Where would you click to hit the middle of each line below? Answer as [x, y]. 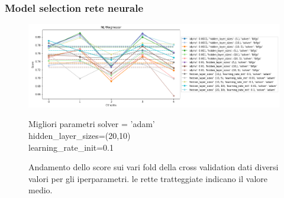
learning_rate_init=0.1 [71, 147]
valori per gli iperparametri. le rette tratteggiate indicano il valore [148, 178]
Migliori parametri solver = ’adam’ [92, 124]
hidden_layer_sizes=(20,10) [80, 136]
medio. [41, 190]
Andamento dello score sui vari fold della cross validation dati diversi [154, 167]
